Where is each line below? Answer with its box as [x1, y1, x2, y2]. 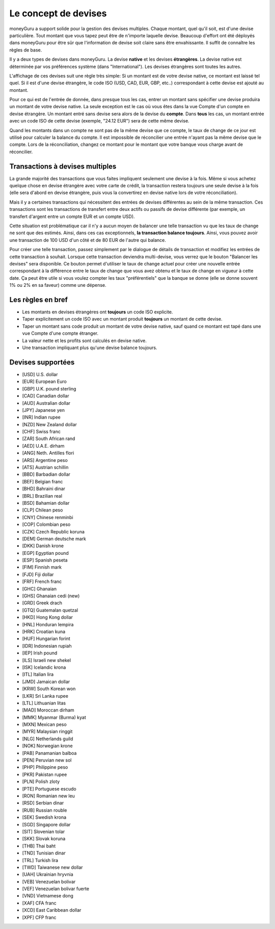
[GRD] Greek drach [22, 600, 63, 606]
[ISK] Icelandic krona [22, 664, 66, 670]
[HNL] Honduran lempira [22, 621, 74, 627]
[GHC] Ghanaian [22, 585, 57, 592]
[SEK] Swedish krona [22, 814, 67, 820]
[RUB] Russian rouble [22, 807, 67, 813]
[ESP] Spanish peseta [22, 557, 68, 564]
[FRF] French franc [22, 578, 62, 584]
